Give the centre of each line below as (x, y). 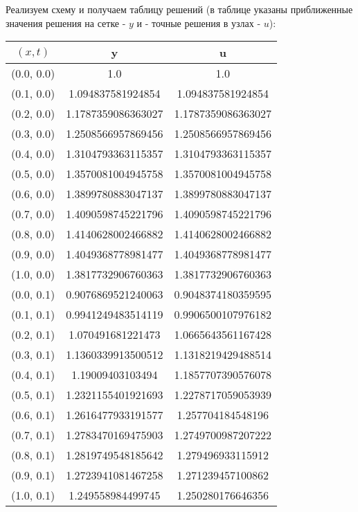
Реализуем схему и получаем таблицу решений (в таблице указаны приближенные (179, 9)
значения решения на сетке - (66, 23)
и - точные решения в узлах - (199, 23)
